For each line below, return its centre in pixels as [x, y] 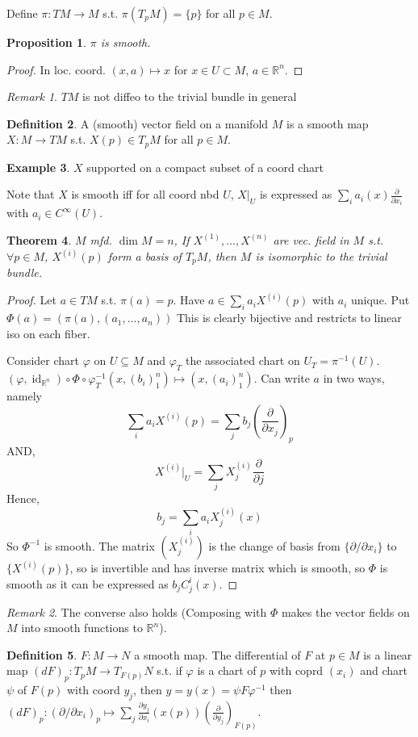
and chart [384, 670]
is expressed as [296, 194]
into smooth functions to [82, 628]
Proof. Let [31, 300]
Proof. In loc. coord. [56, 69]
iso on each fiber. [48, 333]
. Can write [282, 378]
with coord [93, 690]
